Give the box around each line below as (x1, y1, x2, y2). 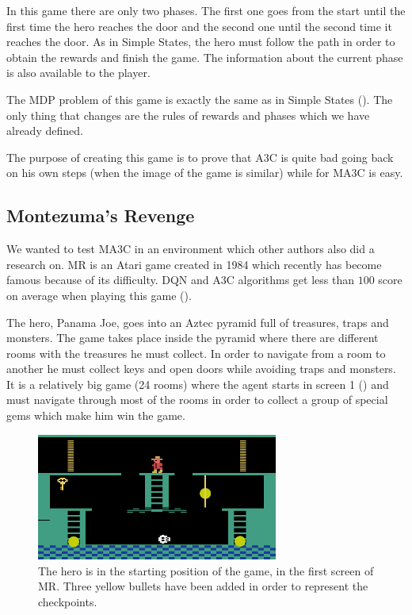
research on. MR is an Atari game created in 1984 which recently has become (6, 256, 382, 272)
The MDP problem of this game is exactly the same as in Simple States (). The (6, 90, 393, 107)
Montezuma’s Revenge (6, 203, 195, 228)
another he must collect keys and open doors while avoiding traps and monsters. (6, 360, 396, 377)
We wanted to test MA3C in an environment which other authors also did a (6, 240, 375, 257)
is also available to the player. (6, 64, 151, 81)
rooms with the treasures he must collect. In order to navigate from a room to (6, 344, 386, 361)
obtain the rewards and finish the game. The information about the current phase (6, 48, 403, 65)
